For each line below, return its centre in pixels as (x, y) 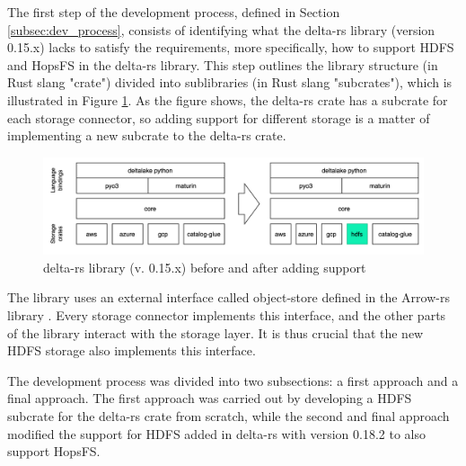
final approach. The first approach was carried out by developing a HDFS (210, 398)
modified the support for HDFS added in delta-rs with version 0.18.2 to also (217, 433)
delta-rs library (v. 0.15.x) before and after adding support (205, 267)
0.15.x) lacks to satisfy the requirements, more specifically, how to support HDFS (231, 47)
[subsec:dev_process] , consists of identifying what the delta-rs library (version (221, 29)
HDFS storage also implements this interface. (132, 350)
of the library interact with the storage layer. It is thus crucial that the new (215, 332)
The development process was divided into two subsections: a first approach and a (233, 380)
